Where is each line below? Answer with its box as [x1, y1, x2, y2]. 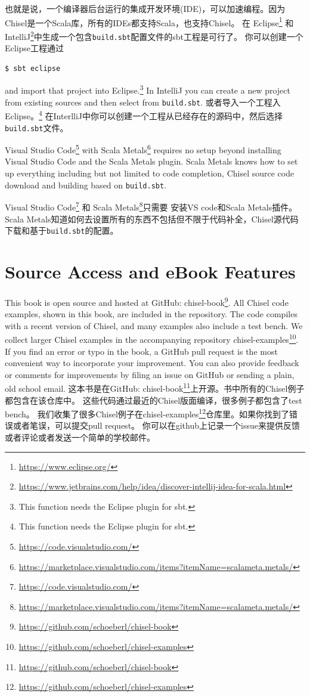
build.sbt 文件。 [5, 121, 69, 134]
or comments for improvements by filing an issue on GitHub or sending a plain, [5, 368, 294, 380]
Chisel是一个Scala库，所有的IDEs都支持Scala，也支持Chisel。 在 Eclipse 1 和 [5, 14, 294, 29]
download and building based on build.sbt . [5, 178, 167, 191]
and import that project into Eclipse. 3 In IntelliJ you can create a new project [5, 82, 290, 96]
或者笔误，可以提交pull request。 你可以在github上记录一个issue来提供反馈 [13, 419, 300, 432]
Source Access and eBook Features [5, 259, 296, 283]
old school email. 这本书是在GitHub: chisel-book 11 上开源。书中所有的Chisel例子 [5, 380, 305, 394]
